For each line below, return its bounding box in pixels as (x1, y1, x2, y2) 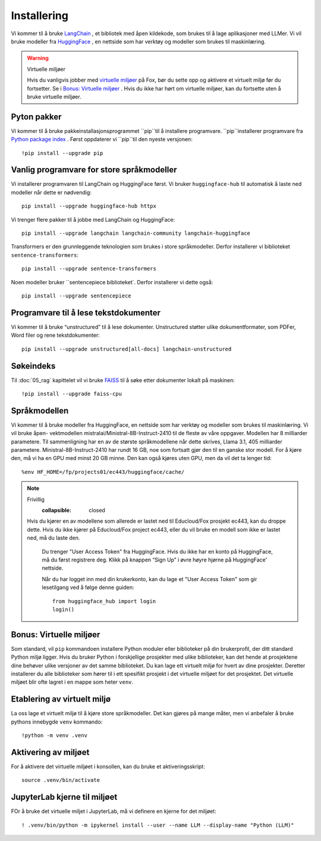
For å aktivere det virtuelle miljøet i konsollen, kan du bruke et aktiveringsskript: (11, 763, 205, 770)
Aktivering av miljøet (11, 747, 90, 757)
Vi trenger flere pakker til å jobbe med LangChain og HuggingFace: (11, 216, 175, 223)
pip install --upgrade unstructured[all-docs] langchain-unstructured (21, 346, 232, 352)
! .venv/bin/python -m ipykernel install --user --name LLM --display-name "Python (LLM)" (21, 821, 294, 828)
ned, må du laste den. (27, 534, 80, 542)
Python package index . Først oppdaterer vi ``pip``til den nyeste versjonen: (11, 136, 193, 143)
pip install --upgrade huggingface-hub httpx (21, 203, 157, 210)
